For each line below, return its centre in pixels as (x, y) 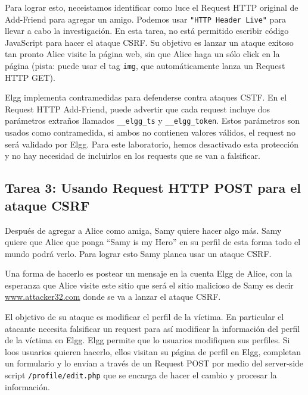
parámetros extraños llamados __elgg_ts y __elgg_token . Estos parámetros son (153, 120)
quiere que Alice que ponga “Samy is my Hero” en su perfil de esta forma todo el (153, 242)
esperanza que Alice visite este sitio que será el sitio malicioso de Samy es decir (149, 285)
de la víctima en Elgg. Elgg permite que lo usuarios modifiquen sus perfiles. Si (147, 340)
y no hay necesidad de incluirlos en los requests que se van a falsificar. (133, 156)
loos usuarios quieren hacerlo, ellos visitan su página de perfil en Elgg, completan (153, 351)
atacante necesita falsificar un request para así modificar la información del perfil (153, 328)
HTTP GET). (30, 77)
